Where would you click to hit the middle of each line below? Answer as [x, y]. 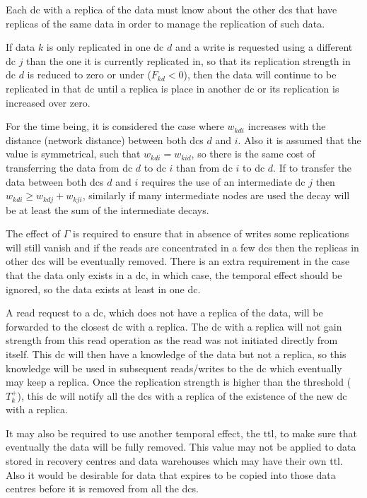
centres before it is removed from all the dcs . [102, 488]
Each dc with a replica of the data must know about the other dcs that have [171, 9]
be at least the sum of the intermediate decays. [107, 209]
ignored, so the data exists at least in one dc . [103, 289]
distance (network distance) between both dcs [105, 140]
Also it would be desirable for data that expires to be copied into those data [171, 474]
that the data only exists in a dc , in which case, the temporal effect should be [174, 274]
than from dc [204, 167]
